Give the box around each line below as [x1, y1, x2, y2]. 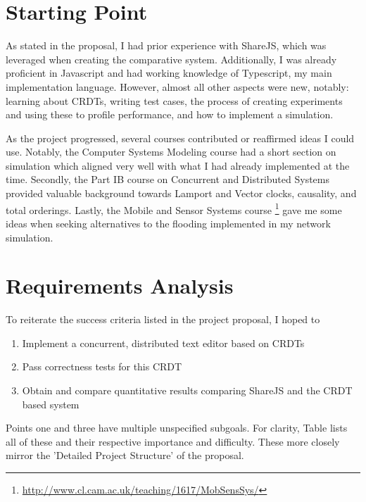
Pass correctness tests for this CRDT [22, 359, 182, 374]
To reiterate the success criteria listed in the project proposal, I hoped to [6, 312, 320, 327]
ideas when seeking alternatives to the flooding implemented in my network [6, 215, 331, 230]
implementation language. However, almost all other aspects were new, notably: [6, 79, 349, 94]
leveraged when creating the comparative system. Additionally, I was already [6, 51, 337, 66]
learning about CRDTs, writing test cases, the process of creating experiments [6, 93, 343, 108]
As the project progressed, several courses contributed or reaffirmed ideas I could [6, 130, 355, 145]
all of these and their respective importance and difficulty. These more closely [6, 434, 340, 448]
